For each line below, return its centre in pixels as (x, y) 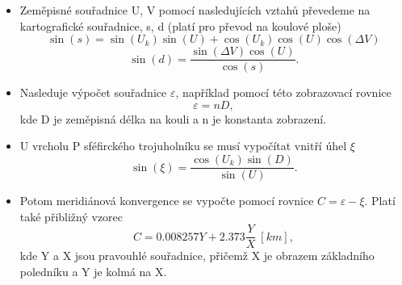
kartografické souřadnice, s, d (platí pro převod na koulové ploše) (180, 25)
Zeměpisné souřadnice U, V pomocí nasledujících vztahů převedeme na (195, 10)
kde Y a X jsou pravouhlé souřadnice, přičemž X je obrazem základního (197, 256)
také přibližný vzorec (71, 216)
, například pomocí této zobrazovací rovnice (283, 92)
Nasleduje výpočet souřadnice (93, 92)
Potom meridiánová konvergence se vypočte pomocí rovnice (167, 201)
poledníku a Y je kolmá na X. (93, 271)
